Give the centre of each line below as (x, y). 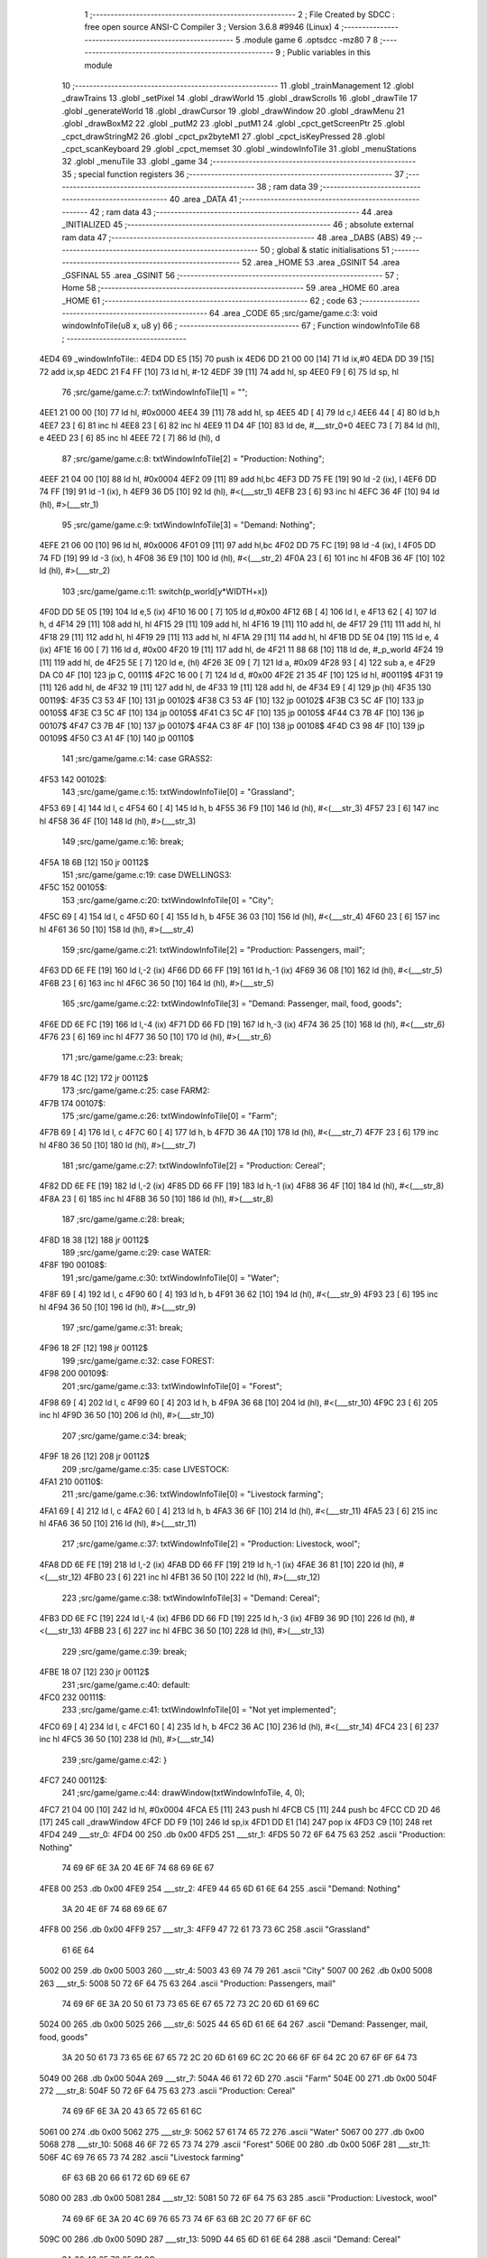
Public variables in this (329, 52)
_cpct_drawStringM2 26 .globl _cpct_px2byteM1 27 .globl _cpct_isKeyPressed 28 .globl (223, 136)
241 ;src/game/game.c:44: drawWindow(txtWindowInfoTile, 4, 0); (184, 1793)
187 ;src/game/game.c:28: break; (123, 1219)
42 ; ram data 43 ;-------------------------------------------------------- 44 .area (241, 211)
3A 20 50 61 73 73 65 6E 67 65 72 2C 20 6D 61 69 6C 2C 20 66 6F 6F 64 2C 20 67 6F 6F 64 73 (239, 2057)
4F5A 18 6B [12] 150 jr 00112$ (94, 862)
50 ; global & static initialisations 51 (325, 250)
